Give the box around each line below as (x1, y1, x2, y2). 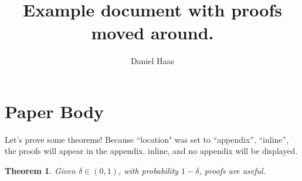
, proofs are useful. (199, 165, 266, 177)
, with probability (118, 165, 179, 177)
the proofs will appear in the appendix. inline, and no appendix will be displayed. (5, 145, 298, 157)
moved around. (91, 21, 214, 45)
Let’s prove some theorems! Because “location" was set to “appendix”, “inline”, (5, 133, 289, 145)
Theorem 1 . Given (5, 165, 76, 177)
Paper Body (5, 99, 104, 123)
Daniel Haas (130, 55, 175, 67)
